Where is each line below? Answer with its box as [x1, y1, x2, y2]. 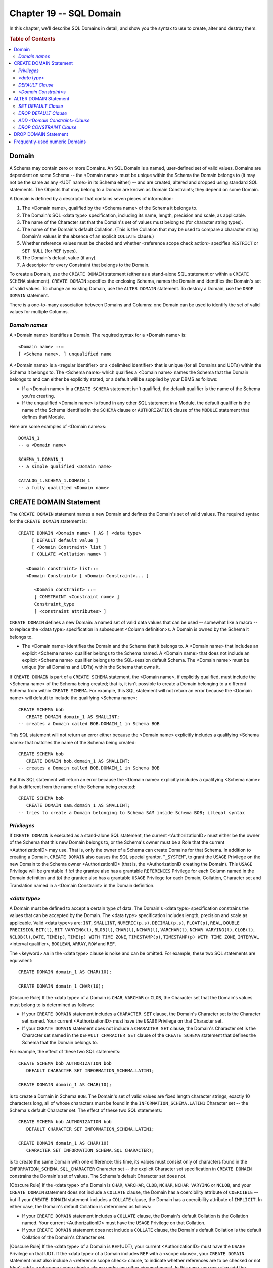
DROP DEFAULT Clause [18, 110, 67, 116]
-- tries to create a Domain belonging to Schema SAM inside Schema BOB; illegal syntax [18, 809, 245, 815]
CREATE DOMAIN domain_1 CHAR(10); [18, 983, 104, 989]
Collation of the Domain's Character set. [22, 1234, 106, 1240]
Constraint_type [34, 601, 75, 607]
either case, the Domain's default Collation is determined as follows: [9, 1204, 152, 1210]
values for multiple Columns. [9, 309, 69, 314]
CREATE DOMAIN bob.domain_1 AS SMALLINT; [26, 758, 131, 764]
